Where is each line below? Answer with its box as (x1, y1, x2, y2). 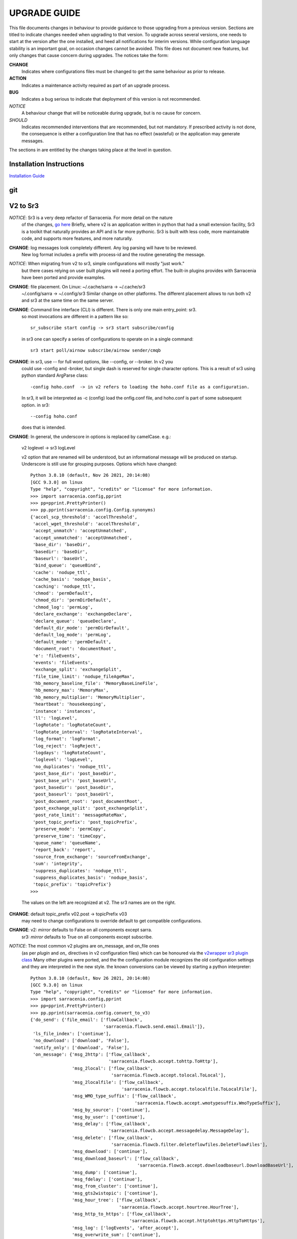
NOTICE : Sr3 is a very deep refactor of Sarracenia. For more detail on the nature (9, 215, 173, 221)
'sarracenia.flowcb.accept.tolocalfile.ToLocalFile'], (121, 1086, 257, 1092)
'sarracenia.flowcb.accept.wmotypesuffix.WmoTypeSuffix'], (134, 1100, 281, 1106)
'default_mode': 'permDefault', (33, 639, 111, 644)
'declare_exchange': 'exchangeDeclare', (33, 611, 132, 617)
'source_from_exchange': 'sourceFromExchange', (33, 854, 150, 859)
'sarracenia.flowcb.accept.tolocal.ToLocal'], (111, 1072, 226, 1078)
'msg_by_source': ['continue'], (72, 1107, 150, 1113)
